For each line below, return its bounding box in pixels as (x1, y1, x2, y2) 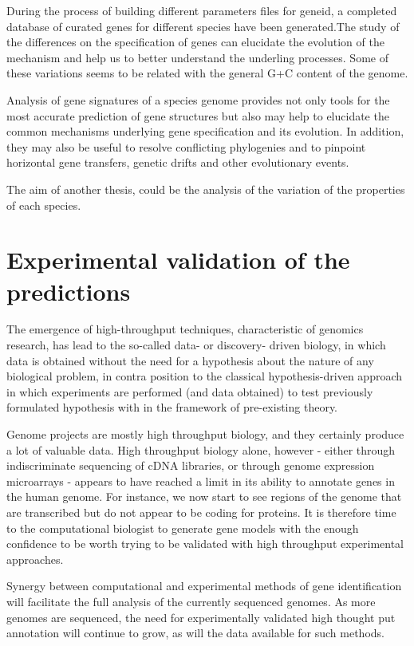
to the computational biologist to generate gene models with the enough (6, 519, 359, 536)
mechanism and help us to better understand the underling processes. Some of (6, 49, 388, 65)
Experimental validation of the (6, 243, 350, 276)
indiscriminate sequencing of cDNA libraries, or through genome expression (6, 457, 375, 474)
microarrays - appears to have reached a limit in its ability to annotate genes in (6, 472, 395, 489)
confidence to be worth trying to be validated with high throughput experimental (6, 535, 404, 552)
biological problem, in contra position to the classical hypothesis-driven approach (6, 368, 403, 384)
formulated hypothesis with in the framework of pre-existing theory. (6, 399, 338, 416)
